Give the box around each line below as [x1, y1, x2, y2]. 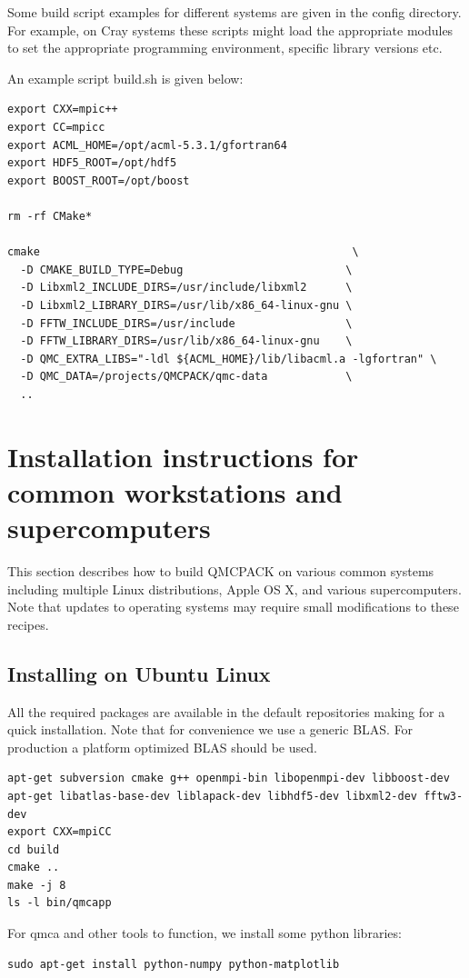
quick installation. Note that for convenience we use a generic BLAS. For [7, 720, 414, 739]
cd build [7, 843, 60, 856]
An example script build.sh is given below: [7, 68, 244, 87]
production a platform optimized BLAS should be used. [7, 737, 317, 756]
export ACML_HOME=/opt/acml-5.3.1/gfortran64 [7, 138, 287, 152]
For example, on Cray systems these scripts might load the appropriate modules [7, 20, 454, 39]
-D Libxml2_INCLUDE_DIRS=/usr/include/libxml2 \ [20, 281, 353, 294]
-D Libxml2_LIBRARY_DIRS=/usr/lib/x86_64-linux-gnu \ [20, 298, 353, 312]
